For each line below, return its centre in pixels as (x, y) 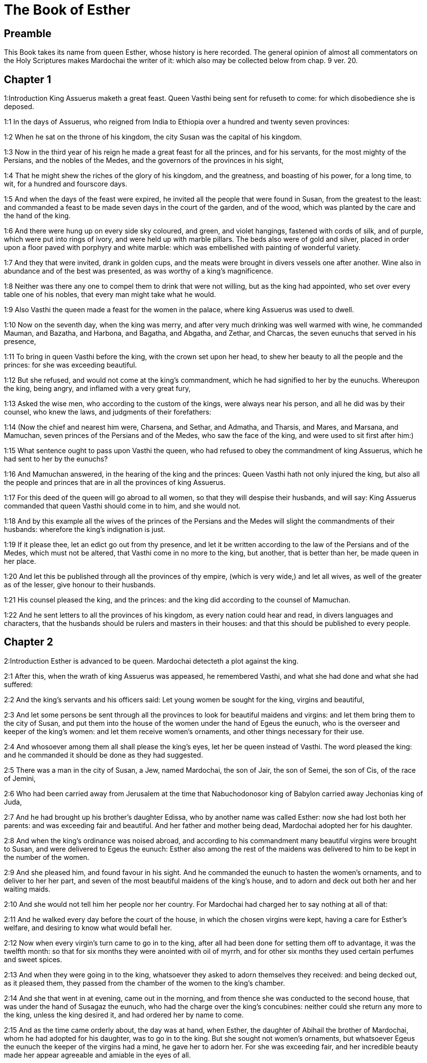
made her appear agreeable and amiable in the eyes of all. (97, 1055)
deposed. (19, 107)
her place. (20, 561)
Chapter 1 (28, 79)
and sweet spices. (33, 959)
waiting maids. (27, 889)
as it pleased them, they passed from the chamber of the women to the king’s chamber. (145, 983)
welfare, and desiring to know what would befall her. (88, 927)
